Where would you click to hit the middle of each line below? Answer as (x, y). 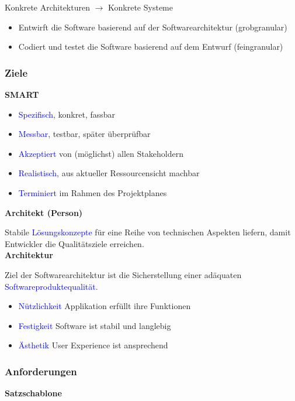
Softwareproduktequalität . (51, 286)
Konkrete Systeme (140, 7)
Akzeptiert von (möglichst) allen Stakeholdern (101, 153)
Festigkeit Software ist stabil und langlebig (95, 325)
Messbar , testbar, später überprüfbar (84, 134)
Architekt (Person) (44, 212)
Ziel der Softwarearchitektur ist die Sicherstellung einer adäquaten (123, 274)
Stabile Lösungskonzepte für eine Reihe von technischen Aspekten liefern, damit (148, 232)
